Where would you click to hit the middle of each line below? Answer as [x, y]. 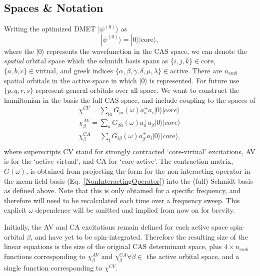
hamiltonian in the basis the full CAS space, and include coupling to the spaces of [130, 100]
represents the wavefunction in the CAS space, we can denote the [147, 51]
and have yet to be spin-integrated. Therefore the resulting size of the [141, 236]
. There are [205, 70]
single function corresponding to [53, 267]
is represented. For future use [194, 80]
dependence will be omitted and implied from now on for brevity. [135, 210]
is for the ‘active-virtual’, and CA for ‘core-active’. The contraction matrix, [119, 161]
